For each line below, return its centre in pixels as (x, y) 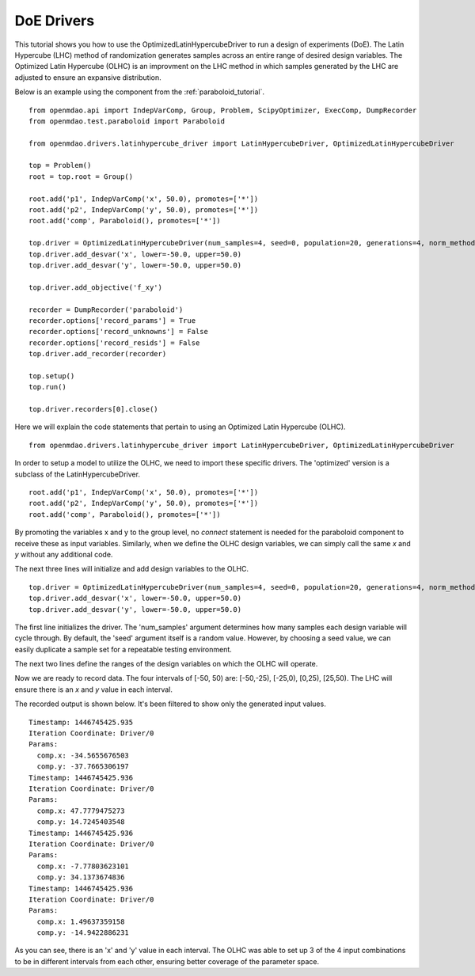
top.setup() (52, 376)
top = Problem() (60, 165)
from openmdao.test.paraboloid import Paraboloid (127, 121)
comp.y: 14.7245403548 (81, 822)
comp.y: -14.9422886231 (83, 933)
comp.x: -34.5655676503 (83, 755)
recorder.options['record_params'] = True (112, 320)
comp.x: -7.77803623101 (83, 866)
